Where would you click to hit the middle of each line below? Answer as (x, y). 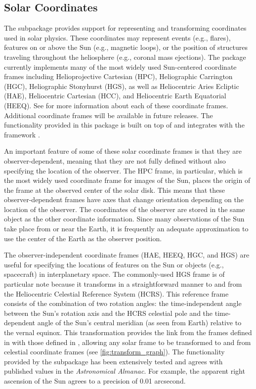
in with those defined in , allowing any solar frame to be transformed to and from (128, 342)
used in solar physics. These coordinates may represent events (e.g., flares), (117, 37)
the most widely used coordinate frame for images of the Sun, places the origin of (127, 180)
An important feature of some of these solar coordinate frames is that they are (123, 151)
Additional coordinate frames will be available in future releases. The (108, 115)
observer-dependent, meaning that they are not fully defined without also (115, 160)
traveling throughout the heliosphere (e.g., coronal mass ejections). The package (125, 57)
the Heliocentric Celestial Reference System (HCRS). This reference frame (116, 293)
